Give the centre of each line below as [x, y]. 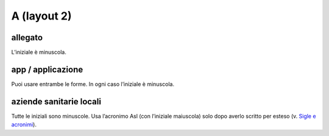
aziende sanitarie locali [56, 102]
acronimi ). [24, 124]
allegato [27, 38]
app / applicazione [47, 69]
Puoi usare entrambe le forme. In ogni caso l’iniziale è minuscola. [93, 84]
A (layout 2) [41, 16]
